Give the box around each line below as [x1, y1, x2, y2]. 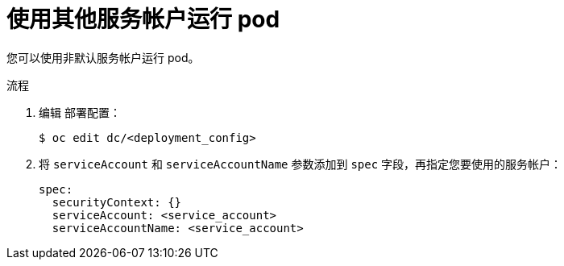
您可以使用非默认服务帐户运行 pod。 [6, 50, 200, 64]
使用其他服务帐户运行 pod [6, 6, 280, 33]
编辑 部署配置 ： [39, 105, 121, 119]
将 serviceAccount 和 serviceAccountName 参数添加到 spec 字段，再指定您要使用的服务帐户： [39, 156, 562, 171]
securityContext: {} [52, 195, 182, 209]
